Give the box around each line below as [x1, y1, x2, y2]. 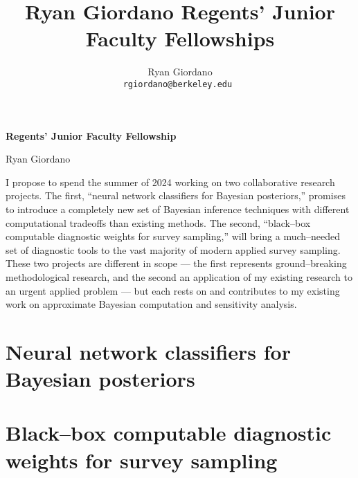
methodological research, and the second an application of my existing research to [6, 269, 352, 284]
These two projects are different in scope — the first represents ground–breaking [6, 256, 347, 270]
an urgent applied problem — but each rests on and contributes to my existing [6, 283, 340, 297]
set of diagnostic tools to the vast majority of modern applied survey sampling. [6, 242, 341, 257]
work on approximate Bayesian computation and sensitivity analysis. [6, 297, 297, 311]
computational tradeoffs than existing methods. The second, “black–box [6, 215, 311, 230]
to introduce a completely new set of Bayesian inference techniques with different [6, 201, 350, 216]
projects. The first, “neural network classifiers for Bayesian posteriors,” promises [6, 188, 346, 203]
